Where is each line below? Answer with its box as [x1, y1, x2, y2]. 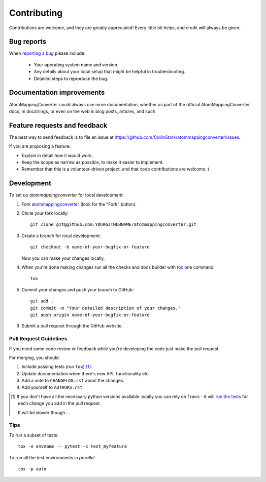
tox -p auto [18, 466, 47, 472]
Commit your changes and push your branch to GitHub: [21, 286, 134, 292]
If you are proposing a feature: [9, 143, 71, 149]
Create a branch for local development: [21, 233, 101, 239]
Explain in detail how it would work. [21, 152, 93, 158]
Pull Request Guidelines [9, 335, 67, 342]
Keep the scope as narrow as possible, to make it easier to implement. [21, 160, 164, 165]
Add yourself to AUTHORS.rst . [21, 384, 84, 390]
